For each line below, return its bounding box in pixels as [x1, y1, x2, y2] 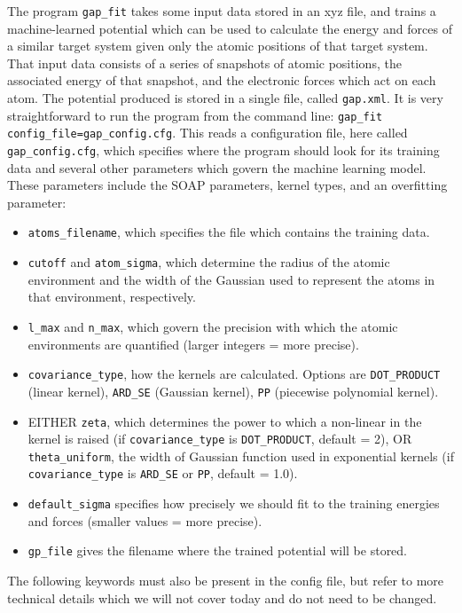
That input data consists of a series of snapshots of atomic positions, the [7, 53, 402, 72]
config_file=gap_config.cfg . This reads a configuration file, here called [7, 123, 408, 142]
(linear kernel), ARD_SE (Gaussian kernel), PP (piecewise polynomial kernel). [27, 381, 439, 400]
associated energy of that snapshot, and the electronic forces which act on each [7, 71, 436, 90]
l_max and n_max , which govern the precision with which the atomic [27, 317, 398, 335]
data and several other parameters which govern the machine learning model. [7, 158, 427, 177]
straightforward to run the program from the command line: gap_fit [7, 106, 383, 124]
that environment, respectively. [27, 287, 196, 306]
